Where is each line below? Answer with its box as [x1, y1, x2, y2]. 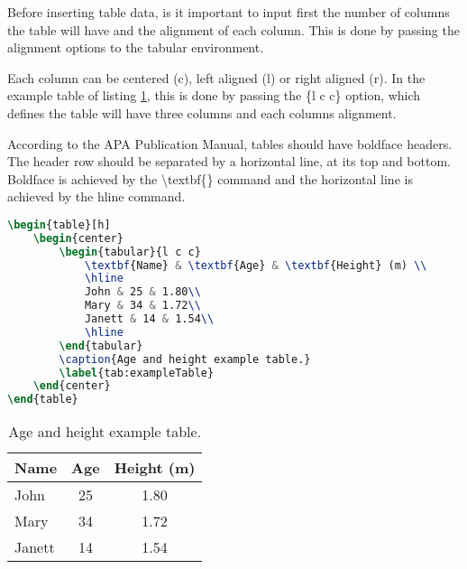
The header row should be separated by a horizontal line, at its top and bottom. [7, 152, 451, 171]
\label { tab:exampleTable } [59, 366, 215, 379]
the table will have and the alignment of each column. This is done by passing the [7, 20, 460, 39]
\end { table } [7, 393, 78, 406]
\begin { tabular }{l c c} [59, 245, 201, 258]
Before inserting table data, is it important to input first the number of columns [7, 3, 450, 21]
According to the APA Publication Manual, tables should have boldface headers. [7, 134, 453, 153]
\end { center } [32, 379, 111, 393]
